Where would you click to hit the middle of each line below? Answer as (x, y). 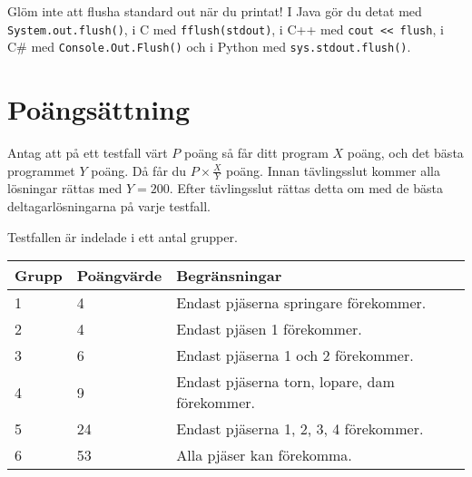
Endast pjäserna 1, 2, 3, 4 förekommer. (300, 429)
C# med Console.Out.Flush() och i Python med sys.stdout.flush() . (209, 47)
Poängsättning (99, 109)
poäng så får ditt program (256, 153)
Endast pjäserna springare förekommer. (301, 303)
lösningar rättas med (65, 188)
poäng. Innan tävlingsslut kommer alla (334, 170)
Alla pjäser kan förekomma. (264, 455)
